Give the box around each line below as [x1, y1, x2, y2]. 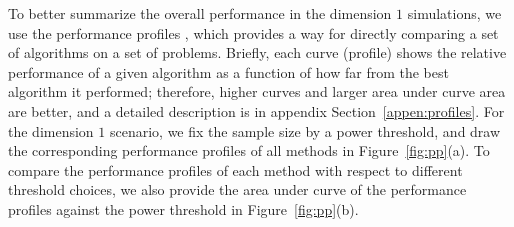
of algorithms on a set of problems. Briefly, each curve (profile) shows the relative [8, 42, 507, 63]
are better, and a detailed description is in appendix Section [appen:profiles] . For [8, 100, 505, 121]
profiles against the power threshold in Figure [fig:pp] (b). [8, 198, 359, 219]
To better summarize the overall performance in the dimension [8, 3, 392, 23]
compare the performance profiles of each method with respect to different [8, 159, 463, 180]
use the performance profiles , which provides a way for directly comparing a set [8, 22, 499, 43]
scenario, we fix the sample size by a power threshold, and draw [109, 120, 501, 141]
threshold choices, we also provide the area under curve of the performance [8, 179, 467, 200]
